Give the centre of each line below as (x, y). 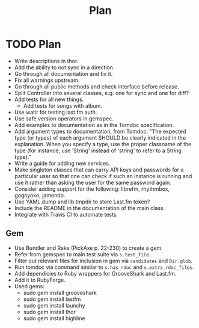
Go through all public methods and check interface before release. (96, 86)
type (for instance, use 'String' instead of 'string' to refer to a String (98, 150)
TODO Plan (33, 44)
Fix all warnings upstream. (47, 80)
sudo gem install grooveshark (60, 292)
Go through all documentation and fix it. (63, 73)
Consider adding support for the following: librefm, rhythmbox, (92, 189)
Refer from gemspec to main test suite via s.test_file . (82, 254)
